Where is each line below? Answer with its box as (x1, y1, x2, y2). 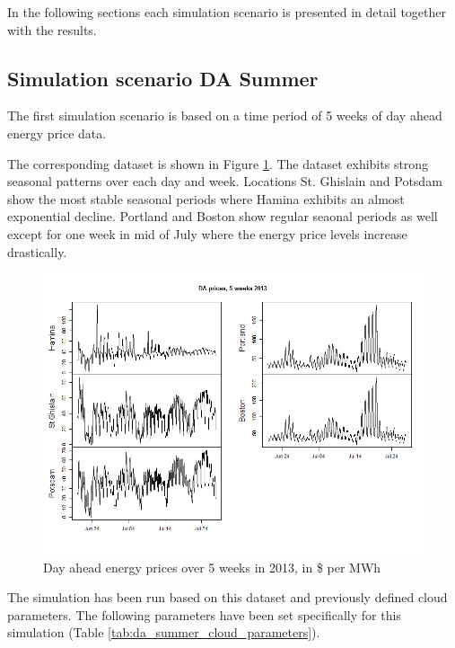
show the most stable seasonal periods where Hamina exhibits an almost (7, 189, 405, 208)
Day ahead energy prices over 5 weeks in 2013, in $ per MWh (43, 557, 381, 576)
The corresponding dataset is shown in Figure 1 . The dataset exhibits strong (7, 154, 429, 173)
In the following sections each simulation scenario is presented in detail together (7, 3, 446, 21)
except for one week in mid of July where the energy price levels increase (7, 224, 407, 243)
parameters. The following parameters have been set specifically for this (7, 605, 401, 624)
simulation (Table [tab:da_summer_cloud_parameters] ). (7, 623, 320, 642)
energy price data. (7, 123, 107, 142)
